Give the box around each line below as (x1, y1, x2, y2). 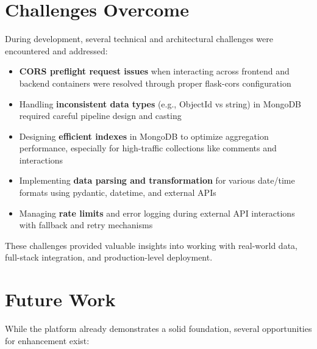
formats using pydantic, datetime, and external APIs (19, 186, 216, 199)
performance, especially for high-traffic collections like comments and (19, 142, 277, 154)
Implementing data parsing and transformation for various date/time (19, 174, 295, 187)
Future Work (5, 287, 116, 312)
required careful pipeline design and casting (19, 109, 182, 122)
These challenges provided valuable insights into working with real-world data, (5, 239, 297, 251)
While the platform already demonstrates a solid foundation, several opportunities (5, 322, 312, 335)
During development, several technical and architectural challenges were (5, 32, 273, 45)
